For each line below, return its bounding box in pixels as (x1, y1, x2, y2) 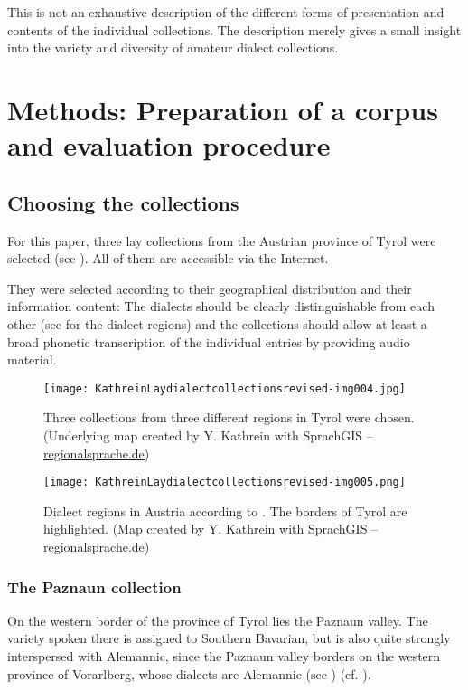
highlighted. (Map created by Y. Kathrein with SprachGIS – (43, 519, 379, 538)
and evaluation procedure (7, 127, 331, 164)
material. (7, 350, 57, 369)
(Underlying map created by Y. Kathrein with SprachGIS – (43, 425, 373, 444)
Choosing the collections (7, 188, 239, 216)
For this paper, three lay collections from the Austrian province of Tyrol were (7, 231, 436, 250)
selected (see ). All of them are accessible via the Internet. (7, 249, 329, 268)
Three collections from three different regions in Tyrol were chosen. (43, 408, 415, 427)
